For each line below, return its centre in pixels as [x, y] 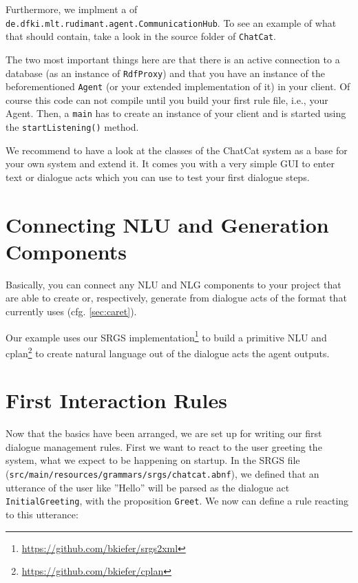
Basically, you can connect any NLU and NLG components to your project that [173, 284]
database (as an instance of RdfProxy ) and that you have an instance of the [165, 73]
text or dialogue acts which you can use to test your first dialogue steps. [158, 177]
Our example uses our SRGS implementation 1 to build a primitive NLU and [166, 336]
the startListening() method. [72, 127]
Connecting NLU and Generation [167, 224]
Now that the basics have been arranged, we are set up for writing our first [164, 433]
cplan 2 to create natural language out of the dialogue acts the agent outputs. [168, 352]
